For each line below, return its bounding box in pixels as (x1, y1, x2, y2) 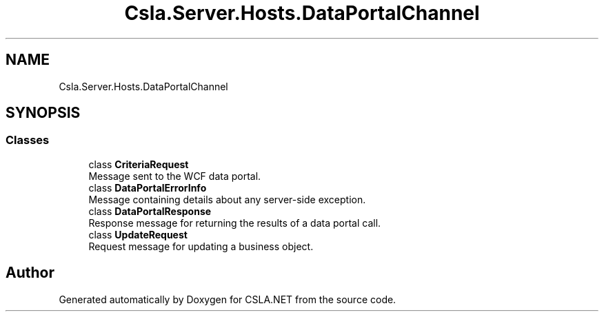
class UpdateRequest (88, 228, 188, 241)
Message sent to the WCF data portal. (88, 170, 261, 182)
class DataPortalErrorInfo (88, 181, 207, 194)
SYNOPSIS (6, 104, 81, 122)
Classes (6, 133, 50, 147)
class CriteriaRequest (88, 158, 189, 170)
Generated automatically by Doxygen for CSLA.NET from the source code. (59, 293, 396, 305)
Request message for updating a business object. (88, 240, 314, 252)
